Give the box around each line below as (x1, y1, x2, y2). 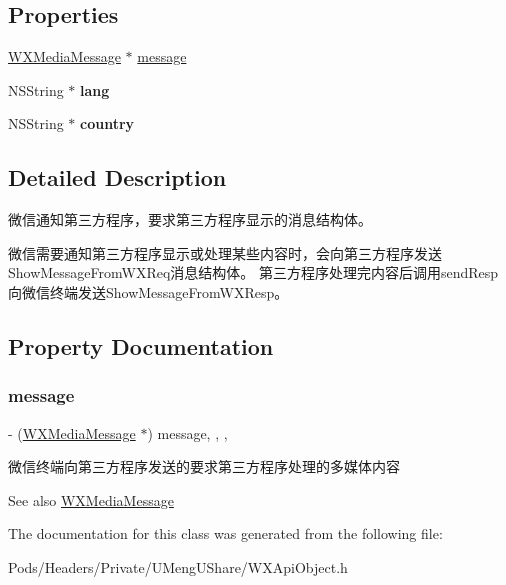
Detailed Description (8, 162, 227, 193)
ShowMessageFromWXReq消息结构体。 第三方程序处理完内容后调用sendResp (8, 262, 499, 283)
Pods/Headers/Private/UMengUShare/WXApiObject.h (8, 556, 348, 577)
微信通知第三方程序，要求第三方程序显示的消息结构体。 (8, 209, 372, 230)
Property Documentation (8, 330, 274, 361)
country (80, 113, 135, 134)
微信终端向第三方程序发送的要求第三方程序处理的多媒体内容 (8, 456, 400, 477)
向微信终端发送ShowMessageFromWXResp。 (8, 281, 289, 302)
